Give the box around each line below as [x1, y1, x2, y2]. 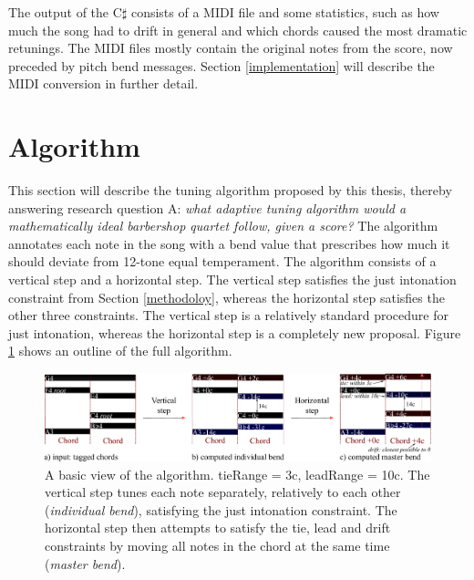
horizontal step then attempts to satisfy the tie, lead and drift [45, 518, 391, 537]
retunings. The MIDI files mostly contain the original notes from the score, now [8, 38, 453, 57]
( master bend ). [45, 554, 126, 573]
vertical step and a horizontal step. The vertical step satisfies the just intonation [8, 270, 457, 289]
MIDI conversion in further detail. [8, 74, 199, 93]
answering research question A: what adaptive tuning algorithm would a [8, 198, 407, 217]
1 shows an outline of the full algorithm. [8, 341, 232, 360]
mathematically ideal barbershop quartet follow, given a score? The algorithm [8, 216, 438, 235]
